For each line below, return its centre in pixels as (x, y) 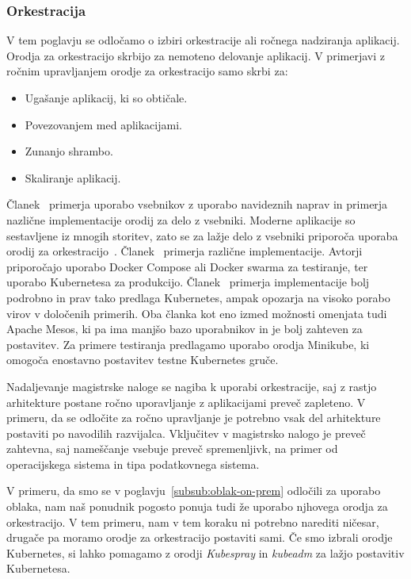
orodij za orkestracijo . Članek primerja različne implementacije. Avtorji (185, 251)
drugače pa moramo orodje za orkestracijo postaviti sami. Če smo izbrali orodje (200, 537)
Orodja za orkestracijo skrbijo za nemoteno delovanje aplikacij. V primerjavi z (196, 55)
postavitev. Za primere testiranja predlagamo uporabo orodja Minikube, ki (188, 344)
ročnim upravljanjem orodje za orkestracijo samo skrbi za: (147, 71)
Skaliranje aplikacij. (73, 177)
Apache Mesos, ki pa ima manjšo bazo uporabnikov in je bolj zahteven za (185, 329)
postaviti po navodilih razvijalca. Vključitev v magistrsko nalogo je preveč (186, 433)
